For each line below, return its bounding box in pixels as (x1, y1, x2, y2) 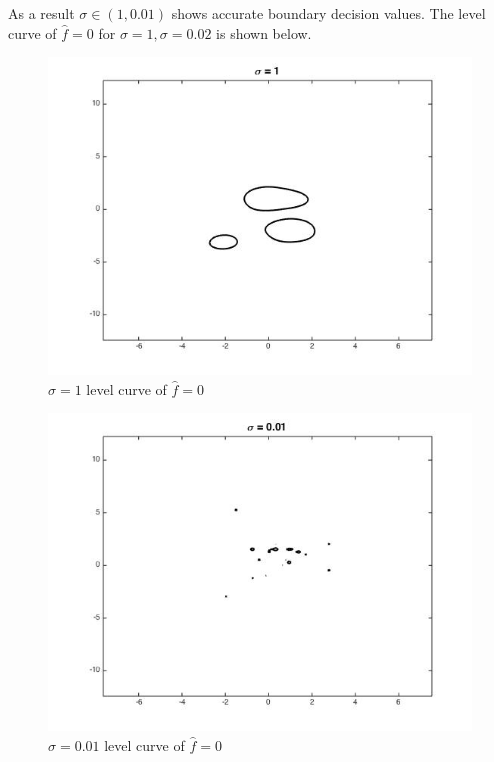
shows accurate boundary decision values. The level (171, 3, 486, 23)
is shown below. (216, 22, 312, 43)
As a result (8, 3, 75, 23)
